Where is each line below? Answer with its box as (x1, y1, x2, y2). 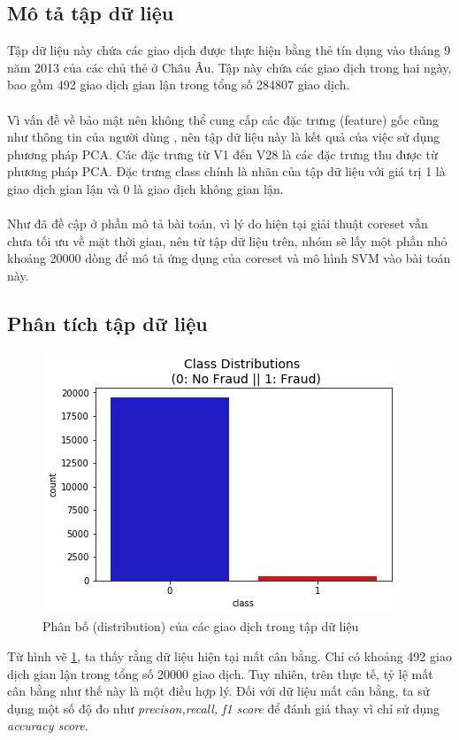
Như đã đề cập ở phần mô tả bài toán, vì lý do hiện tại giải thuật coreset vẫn (7, 214, 428, 233)
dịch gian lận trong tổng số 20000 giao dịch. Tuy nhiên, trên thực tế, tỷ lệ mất (7, 664, 433, 682)
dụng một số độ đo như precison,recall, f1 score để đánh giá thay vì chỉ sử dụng (7, 698, 440, 717)
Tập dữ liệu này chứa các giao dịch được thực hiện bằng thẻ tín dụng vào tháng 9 (7, 41, 451, 59)
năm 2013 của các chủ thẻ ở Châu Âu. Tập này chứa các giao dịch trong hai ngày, (7, 58, 452, 76)
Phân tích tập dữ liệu (7, 309, 208, 336)
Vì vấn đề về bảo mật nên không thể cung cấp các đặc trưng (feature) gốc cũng (7, 110, 440, 128)
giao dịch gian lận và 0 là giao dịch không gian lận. (7, 179, 284, 197)
